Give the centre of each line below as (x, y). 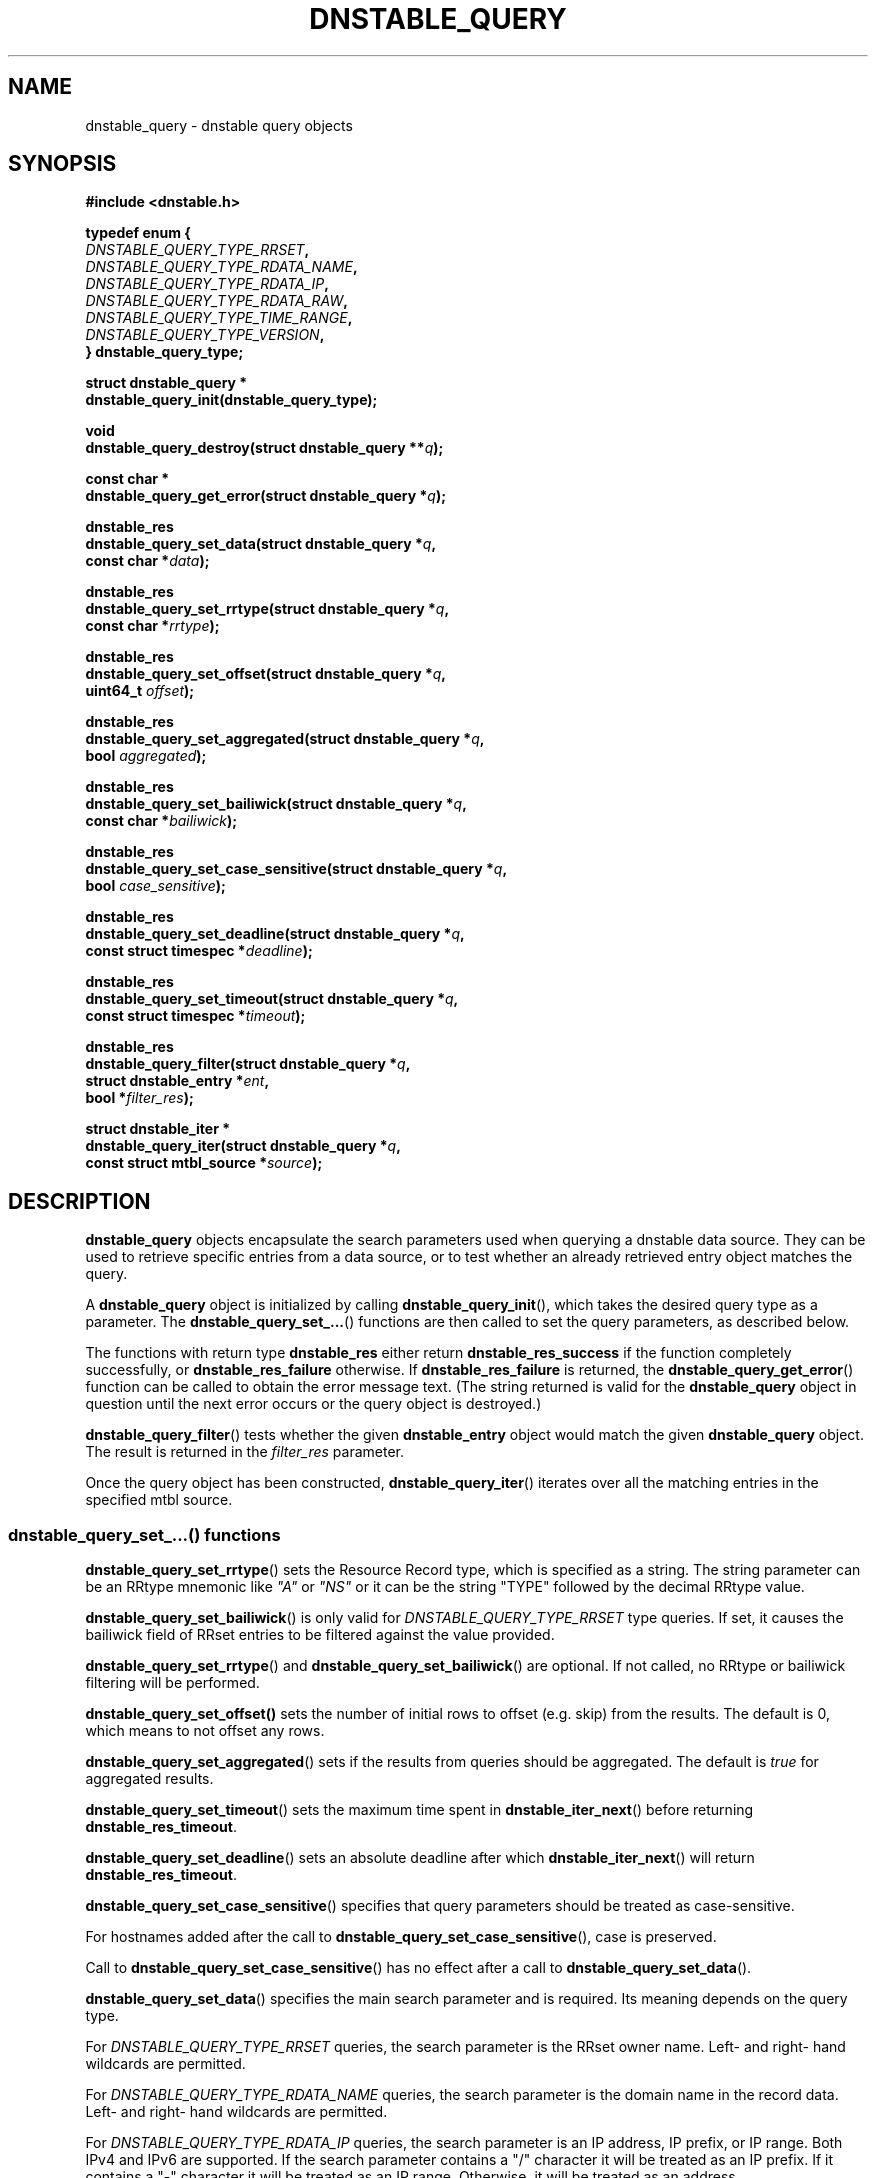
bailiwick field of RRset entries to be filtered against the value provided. (320, 1635)
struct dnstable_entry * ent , (177, 1081)
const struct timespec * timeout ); (195, 1016)
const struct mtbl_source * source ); (204, 1163)
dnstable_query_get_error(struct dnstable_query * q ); (265, 496)
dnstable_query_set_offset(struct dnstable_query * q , (266, 674)
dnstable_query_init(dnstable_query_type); (231, 400)
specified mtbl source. (159, 1500)
